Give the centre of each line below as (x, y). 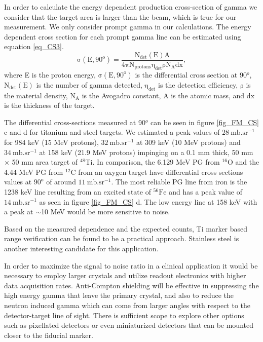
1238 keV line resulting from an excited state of (78, 191)
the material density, (36, 95)
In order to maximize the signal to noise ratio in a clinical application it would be (131, 265)
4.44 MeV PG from (34, 172)
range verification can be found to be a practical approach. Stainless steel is (122, 238)
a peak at (19, 212)
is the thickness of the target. (49, 105)
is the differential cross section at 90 (191, 74)
